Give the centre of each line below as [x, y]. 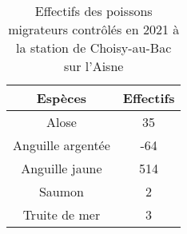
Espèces [62, 98]
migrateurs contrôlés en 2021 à [94, 29]
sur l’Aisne [93, 66]
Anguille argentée [62, 145]
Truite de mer [62, 214]
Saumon [61, 191]
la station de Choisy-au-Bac [94, 48]
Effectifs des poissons [93, 11]
